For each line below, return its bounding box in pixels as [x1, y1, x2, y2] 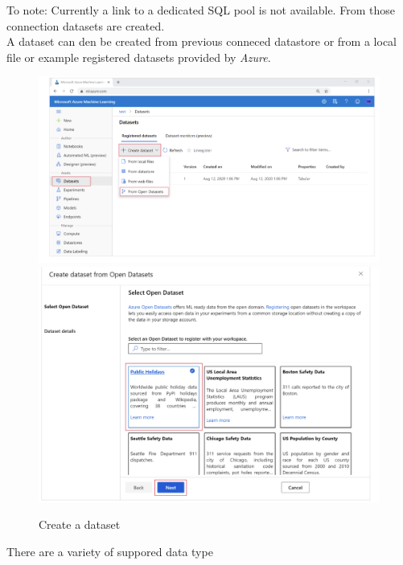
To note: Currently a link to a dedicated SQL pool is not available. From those [6, 2, 395, 18]
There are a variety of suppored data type [6, 542, 213, 559]
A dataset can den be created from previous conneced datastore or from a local [6, 33, 397, 50]
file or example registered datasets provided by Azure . [6, 48, 271, 65]
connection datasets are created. [6, 17, 165, 34]
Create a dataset [39, 516, 121, 533]
